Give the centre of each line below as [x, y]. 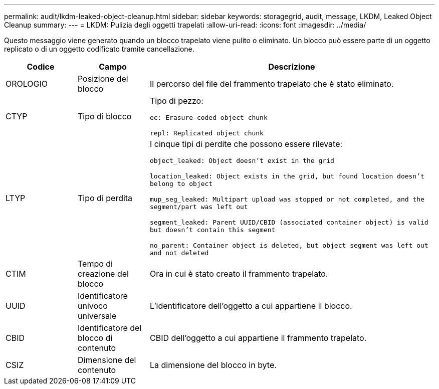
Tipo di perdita [105, 198]
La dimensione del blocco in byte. [213, 365]
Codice [41, 67]
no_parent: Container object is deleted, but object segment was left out [289, 245]
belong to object [181, 184]
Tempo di [95, 264]
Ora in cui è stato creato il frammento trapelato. [239, 274]
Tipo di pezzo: [176, 101]
